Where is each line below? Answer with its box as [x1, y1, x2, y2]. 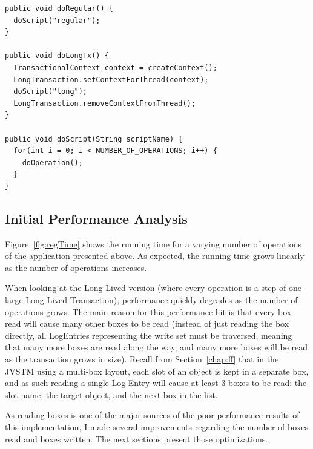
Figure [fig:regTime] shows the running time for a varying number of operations [5, 237, 301, 250]
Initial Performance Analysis [5, 209, 188, 228]
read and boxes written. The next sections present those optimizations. [5, 432, 268, 445]
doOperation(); [22, 158, 83, 167]
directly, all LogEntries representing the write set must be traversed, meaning [5, 329, 292, 341]
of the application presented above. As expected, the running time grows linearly [5, 249, 305, 262]
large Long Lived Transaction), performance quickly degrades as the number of [5, 293, 298, 306]
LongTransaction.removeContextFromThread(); [13, 99, 196, 108]
